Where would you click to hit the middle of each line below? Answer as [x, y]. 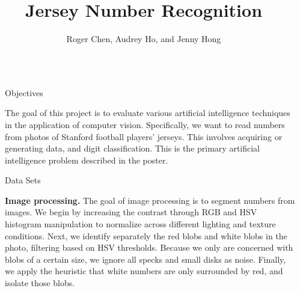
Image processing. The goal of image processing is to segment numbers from [150, 200]
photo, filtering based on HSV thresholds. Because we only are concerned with [149, 247]
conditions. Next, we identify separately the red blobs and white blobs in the [146, 235]
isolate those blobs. [40, 283]
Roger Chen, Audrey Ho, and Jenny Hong [144, 39]
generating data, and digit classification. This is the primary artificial [133, 148]
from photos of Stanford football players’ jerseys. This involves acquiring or [144, 136]
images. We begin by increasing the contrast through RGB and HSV [131, 212]
